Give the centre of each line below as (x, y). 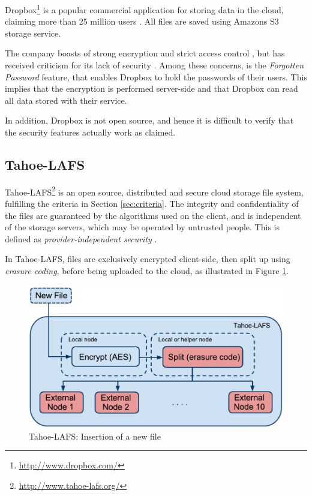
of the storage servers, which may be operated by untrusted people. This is (142, 227)
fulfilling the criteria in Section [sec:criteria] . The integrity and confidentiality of (152, 204)
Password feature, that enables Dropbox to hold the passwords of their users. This (156, 76)
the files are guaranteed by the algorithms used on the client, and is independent (153, 215)
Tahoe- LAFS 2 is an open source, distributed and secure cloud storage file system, (154, 191)
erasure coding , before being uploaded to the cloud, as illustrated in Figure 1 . (147, 271)
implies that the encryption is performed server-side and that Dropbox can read (151, 88)
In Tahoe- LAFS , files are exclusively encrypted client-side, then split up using (148, 259)
